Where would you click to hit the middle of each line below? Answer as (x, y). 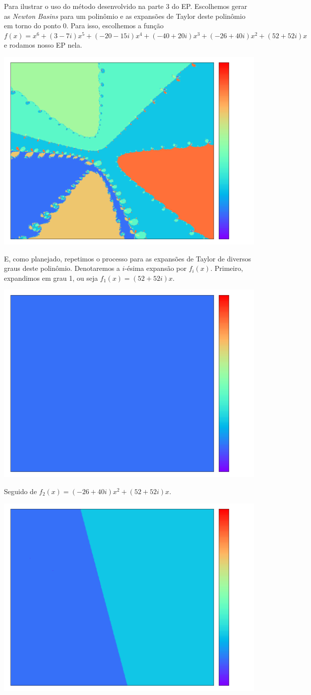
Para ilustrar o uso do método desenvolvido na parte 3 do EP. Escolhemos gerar (126, 6)
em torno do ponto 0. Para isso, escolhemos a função (84, 26)
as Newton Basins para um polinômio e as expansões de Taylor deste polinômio (125, 16)
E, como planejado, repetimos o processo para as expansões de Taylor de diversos (127, 258)
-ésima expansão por (155, 268)
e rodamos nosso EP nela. (43, 45)
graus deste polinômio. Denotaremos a (62, 268)
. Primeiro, (227, 268)
